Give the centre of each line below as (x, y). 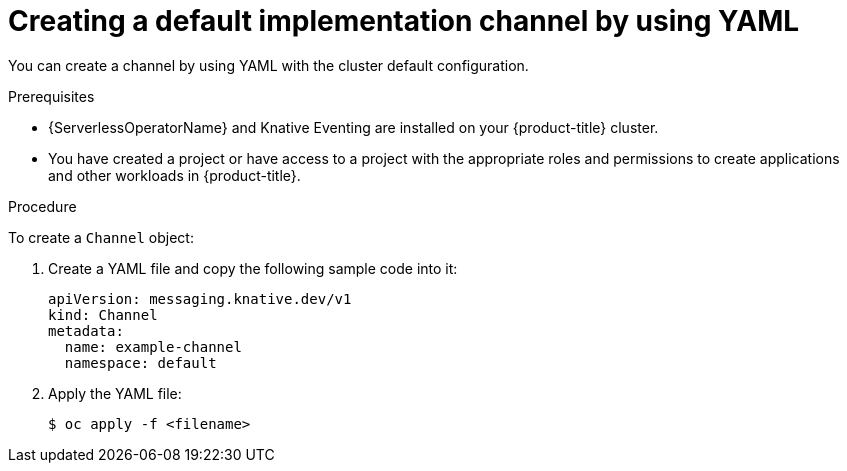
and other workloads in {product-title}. (174, 175)
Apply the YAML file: (115, 393)
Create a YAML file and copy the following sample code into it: (253, 268)
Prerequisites (51, 96)
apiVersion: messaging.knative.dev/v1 (200, 298)
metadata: (86, 330)
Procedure (42, 206)
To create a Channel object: (101, 237)
